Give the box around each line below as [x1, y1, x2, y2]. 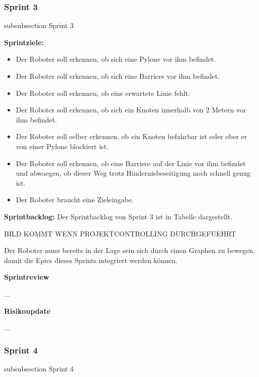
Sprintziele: [4, 37, 44, 47]
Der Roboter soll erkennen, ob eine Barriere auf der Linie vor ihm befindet [16, 158, 246, 168]
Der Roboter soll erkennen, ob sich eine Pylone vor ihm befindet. [16, 54, 216, 64]
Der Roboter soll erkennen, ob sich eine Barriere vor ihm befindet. [16, 71, 220, 81]
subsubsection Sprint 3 [4, 20, 74, 31]
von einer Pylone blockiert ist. [16, 141, 109, 151]
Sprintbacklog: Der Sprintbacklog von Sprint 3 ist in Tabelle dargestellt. [4, 211, 233, 221]
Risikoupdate [4, 305, 51, 316]
